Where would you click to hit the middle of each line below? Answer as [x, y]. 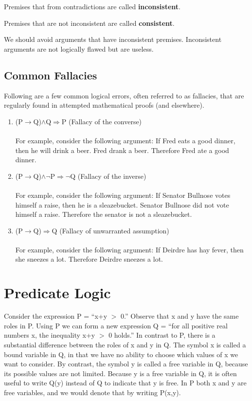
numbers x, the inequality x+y [50, 335]
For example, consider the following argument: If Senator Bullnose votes [123, 195]
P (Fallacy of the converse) [102, 121]
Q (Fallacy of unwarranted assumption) [110, 230]
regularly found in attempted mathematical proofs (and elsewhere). [104, 105]
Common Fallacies [51, 75]
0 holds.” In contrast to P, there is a [162, 335]
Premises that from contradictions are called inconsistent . [92, 6]
